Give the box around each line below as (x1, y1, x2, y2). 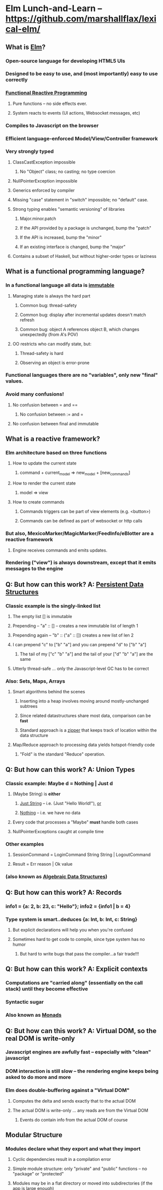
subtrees (19, 704, 38, 709)
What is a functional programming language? (5, 268, 145, 276)
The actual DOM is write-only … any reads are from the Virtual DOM (12, 1107, 148, 1113)
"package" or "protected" (12, 1171, 64, 1177)
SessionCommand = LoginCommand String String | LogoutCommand (12, 852, 151, 857)
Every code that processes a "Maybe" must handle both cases (12, 819, 139, 825)
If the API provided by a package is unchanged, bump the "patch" (19, 225, 152, 231)
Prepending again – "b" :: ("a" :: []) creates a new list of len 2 (12, 632, 134, 638)
